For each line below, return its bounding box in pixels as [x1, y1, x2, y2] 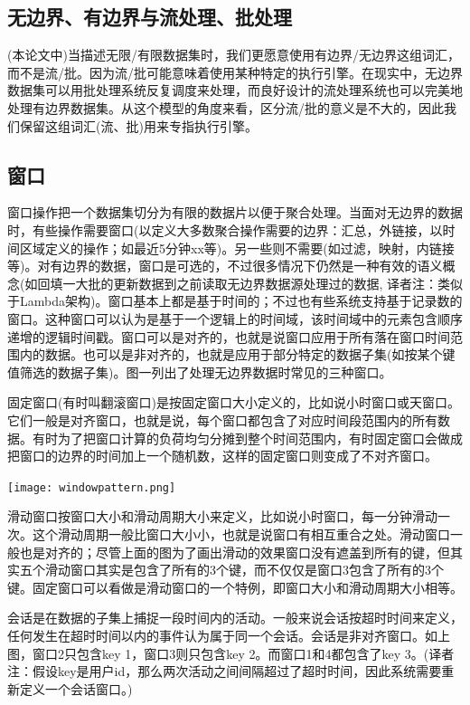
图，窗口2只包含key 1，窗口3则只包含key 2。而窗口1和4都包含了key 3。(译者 [7, 643, 455, 662]
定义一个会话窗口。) [19, 679, 133, 698]
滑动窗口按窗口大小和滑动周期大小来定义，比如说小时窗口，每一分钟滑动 [7, 507, 437, 526]
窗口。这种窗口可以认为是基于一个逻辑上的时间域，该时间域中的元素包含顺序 [7, 309, 463, 328]
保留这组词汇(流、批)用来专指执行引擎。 [19, 116, 258, 135]
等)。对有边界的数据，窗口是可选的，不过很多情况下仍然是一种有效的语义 [7, 256, 443, 275]
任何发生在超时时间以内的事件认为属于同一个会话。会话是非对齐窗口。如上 [7, 625, 450, 644]
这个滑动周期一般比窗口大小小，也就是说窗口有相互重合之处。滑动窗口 [32, 524, 450, 543]
